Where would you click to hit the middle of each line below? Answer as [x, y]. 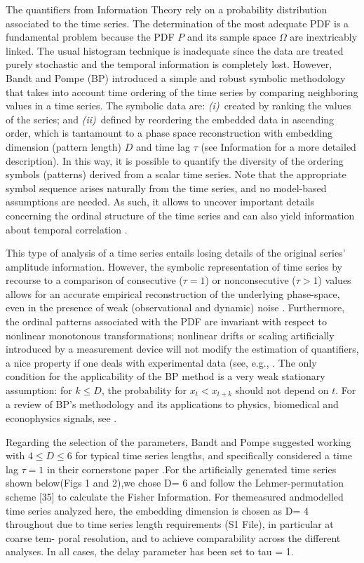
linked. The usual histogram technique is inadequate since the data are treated [175, 50]
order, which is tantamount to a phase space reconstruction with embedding [169, 133]
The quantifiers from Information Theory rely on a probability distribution [167, 9]
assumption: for [39, 390]
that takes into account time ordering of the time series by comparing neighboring [182, 91]
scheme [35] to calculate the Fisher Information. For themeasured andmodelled [175, 497]
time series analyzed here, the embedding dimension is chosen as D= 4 [157, 510]
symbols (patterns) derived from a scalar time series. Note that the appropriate [176, 174]
